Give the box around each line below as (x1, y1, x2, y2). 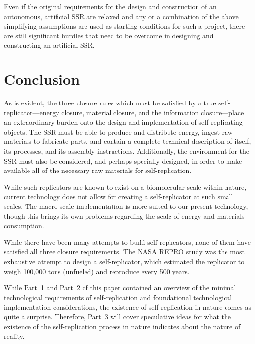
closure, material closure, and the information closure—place (61, 107, 244, 117)
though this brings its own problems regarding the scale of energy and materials (4, 210, 245, 221)
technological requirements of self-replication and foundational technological (4, 292, 232, 302)
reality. (4, 331, 25, 341)
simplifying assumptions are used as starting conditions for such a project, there (4, 21, 245, 31)
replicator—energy (4, 107, 59, 117)
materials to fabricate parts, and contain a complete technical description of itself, (4, 136, 251, 146)
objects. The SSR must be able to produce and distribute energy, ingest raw (4, 126, 233, 137)
